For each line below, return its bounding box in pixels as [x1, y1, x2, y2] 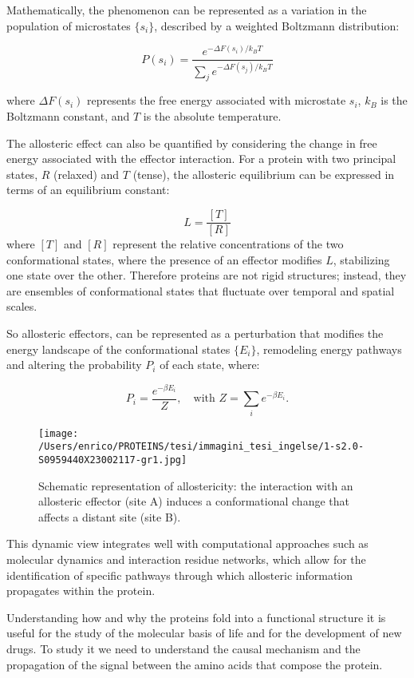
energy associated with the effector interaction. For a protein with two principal [6, 150, 396, 167]
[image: [38, 427, 79, 439]
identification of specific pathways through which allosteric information [6, 566, 353, 583]
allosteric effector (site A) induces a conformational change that [38, 493, 349, 509]
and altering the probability [6, 356, 142, 373]
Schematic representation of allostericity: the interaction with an [38, 477, 353, 494]
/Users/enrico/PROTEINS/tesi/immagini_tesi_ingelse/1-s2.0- [38, 441, 365, 453]
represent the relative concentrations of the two [112, 236, 344, 252]
